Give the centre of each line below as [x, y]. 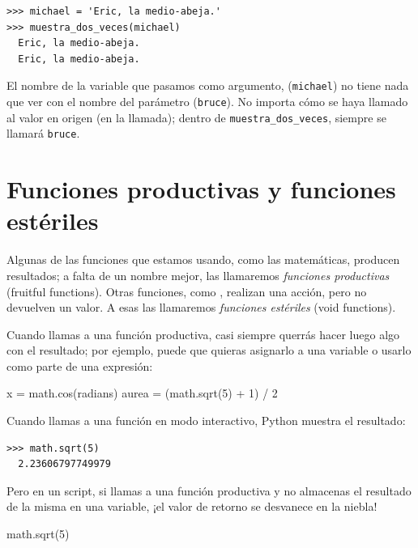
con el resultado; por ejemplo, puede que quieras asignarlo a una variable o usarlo [209, 350]
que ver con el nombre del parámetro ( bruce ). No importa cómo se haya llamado [207, 102]
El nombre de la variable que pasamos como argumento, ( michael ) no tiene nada [208, 85]
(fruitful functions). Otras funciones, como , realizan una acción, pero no [187, 291]
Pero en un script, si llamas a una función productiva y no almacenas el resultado [209, 490]
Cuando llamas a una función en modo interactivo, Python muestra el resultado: [206, 421]
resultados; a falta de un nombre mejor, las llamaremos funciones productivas [198, 275]
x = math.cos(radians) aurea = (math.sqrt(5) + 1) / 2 [142, 393]
